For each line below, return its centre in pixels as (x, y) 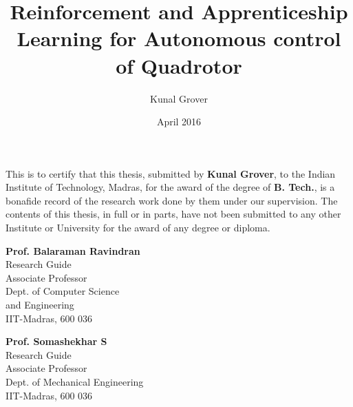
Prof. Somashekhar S (56, 341)
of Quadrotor (179, 65)
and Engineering (40, 305)
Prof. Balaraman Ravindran (73, 250)
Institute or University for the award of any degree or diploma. (138, 228)
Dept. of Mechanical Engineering (75, 382)
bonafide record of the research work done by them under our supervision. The (172, 200)
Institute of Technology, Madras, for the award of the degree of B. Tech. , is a (170, 187)
